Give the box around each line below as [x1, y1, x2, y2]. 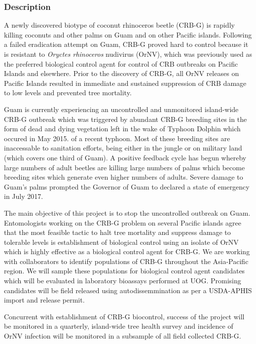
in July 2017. [4, 191, 43, 201]
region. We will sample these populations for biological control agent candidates [4, 266, 245, 276]
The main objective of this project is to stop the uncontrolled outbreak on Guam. [4, 207, 251, 218]
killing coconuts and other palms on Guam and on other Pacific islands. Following [4, 29, 252, 39]
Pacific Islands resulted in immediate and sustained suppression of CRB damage [4, 77, 247, 88]
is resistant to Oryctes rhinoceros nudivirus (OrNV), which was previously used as [4, 49, 252, 59]
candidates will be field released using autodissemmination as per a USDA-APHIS [4, 285, 252, 295]
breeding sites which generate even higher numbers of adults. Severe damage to [4, 172, 243, 182]
